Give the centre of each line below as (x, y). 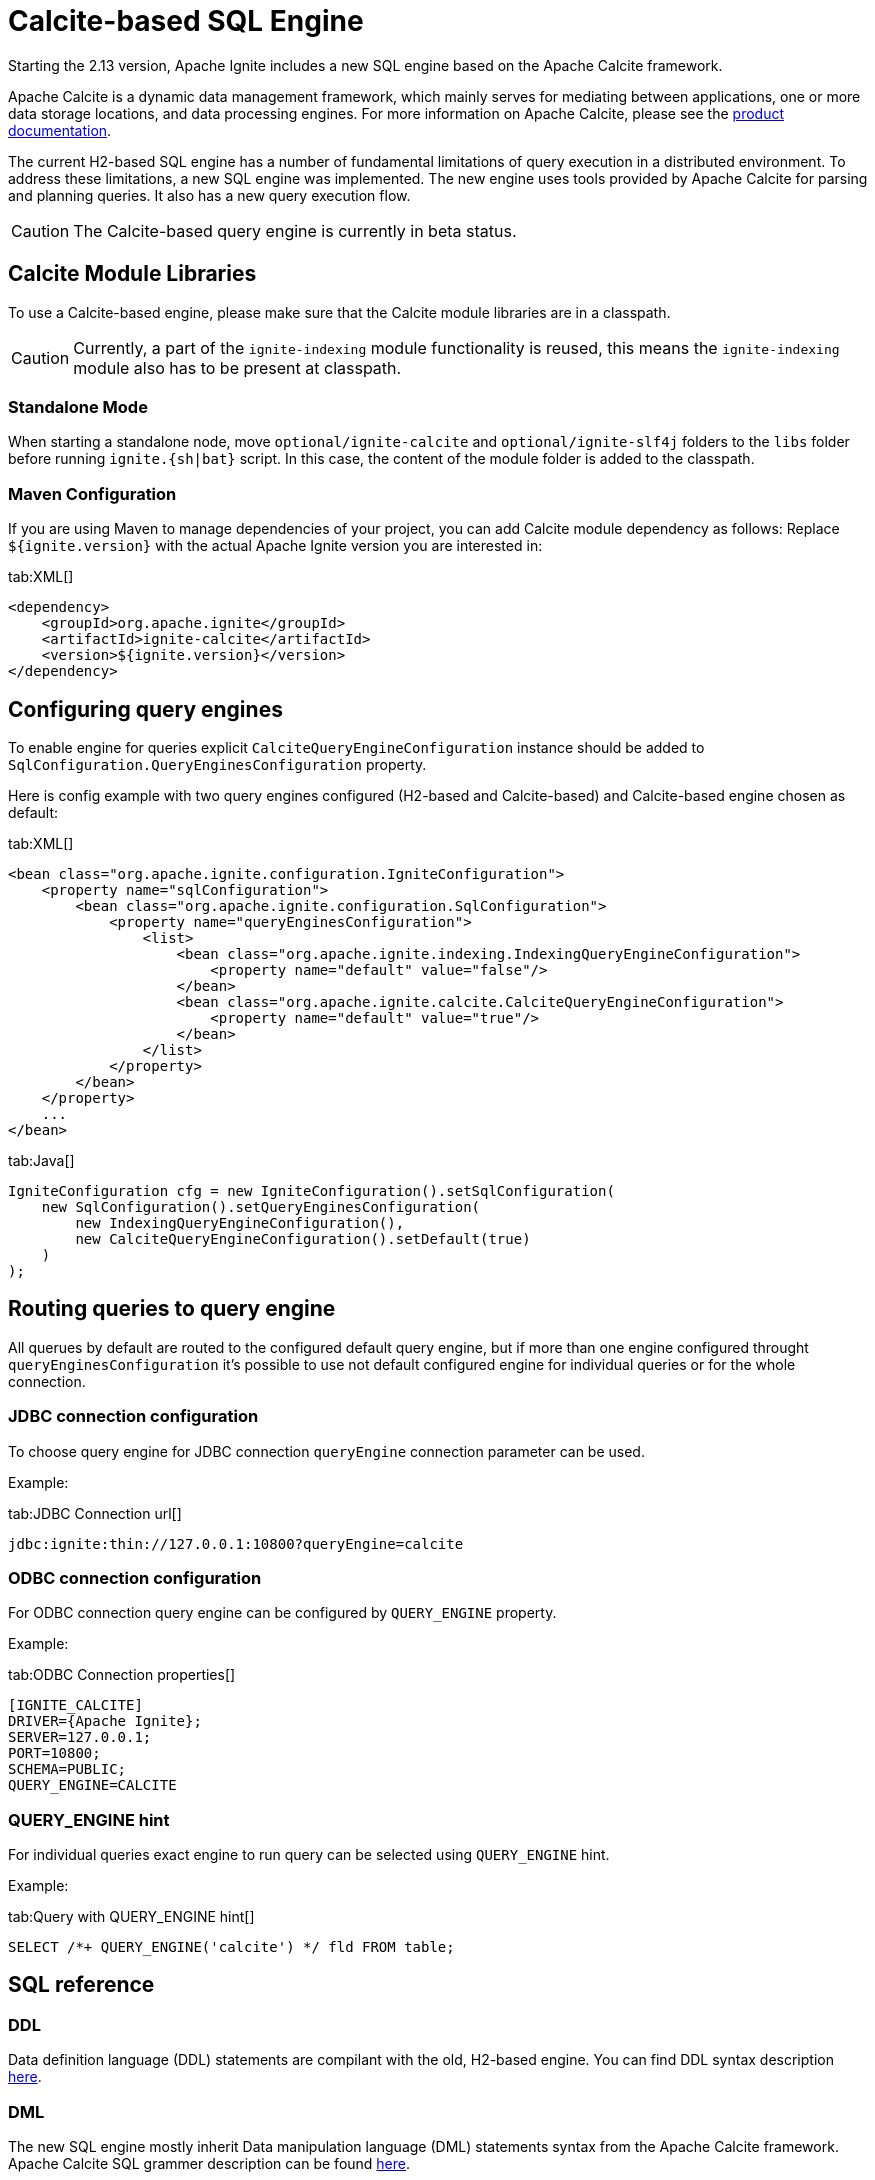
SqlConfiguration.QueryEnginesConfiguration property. (217, 764)
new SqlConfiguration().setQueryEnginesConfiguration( (261, 1206)
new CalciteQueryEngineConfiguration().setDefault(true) (303, 1238)
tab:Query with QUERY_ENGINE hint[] (131, 1917)
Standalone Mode (78, 406)
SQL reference (81, 1985)
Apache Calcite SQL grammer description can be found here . (209, 2163)
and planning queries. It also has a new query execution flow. (209, 195)
